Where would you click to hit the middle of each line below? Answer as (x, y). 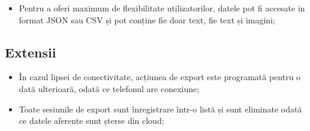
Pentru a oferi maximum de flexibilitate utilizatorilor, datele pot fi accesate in (162, 8)
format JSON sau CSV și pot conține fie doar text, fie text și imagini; (147, 19)
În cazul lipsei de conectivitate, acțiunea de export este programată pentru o (160, 77)
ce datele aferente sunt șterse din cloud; (91, 121)
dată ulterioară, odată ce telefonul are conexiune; (109, 88)
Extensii (31, 52)
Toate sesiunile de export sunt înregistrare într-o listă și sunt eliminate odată (160, 109)
